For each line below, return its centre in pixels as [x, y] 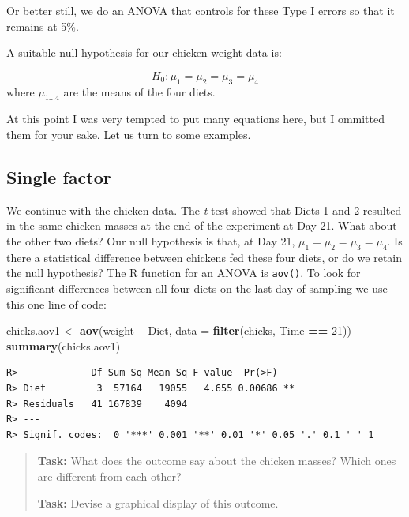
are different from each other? [109, 476]
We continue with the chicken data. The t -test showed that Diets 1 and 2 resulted [204, 210]
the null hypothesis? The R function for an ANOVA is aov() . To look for [184, 273]
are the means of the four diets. [139, 91]
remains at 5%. [43, 26]
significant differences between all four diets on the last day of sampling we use [197, 288]
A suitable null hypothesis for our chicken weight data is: [144, 52]
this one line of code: [56, 303]
